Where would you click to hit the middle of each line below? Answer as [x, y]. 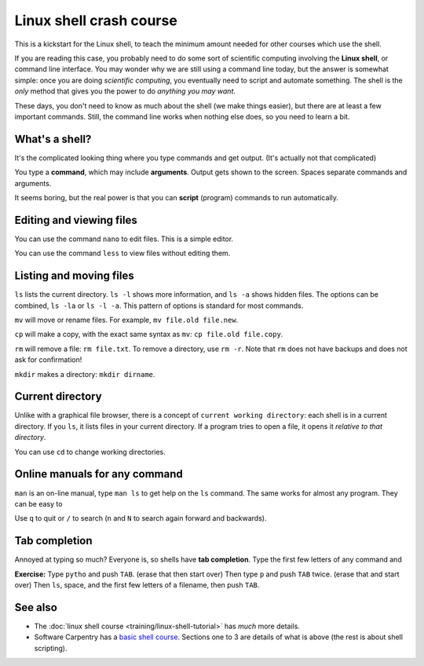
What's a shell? [53, 139]
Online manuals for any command [99, 474]
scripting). [51, 648]
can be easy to [38, 503]
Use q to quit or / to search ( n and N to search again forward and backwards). [141, 518]
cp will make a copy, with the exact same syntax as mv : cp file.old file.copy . [149, 335]
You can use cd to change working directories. [90, 452]
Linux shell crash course [96, 20]
